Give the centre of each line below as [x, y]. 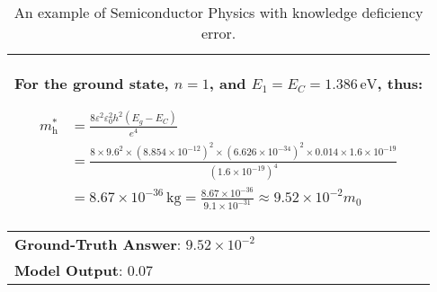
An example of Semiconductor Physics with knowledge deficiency [218, 12]
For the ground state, [92, 83]
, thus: [400, 83]
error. [218, 33]
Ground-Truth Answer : [98, 243]
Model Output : [69, 270]
